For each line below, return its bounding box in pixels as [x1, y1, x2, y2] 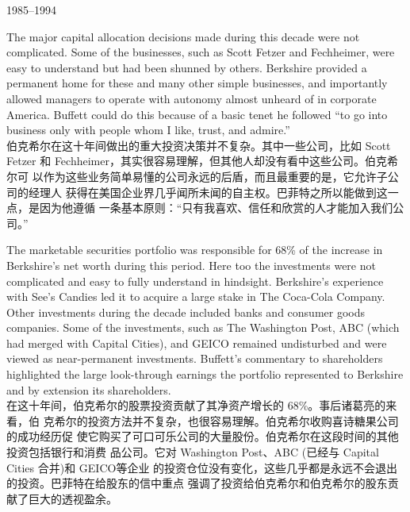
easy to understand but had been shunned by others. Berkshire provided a [6, 59, 367, 75]
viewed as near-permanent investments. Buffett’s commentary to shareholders [6, 350, 383, 367]
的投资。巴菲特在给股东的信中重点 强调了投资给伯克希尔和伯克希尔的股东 [6, 475, 388, 491]
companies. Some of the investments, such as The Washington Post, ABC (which [6, 319, 400, 336]
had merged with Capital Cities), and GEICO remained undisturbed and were [6, 334, 387, 351]
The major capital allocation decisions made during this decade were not [6, 28, 360, 44]
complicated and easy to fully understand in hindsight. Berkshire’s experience [6, 272, 384, 289]
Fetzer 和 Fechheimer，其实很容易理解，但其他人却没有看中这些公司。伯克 [6, 152, 387, 169]
